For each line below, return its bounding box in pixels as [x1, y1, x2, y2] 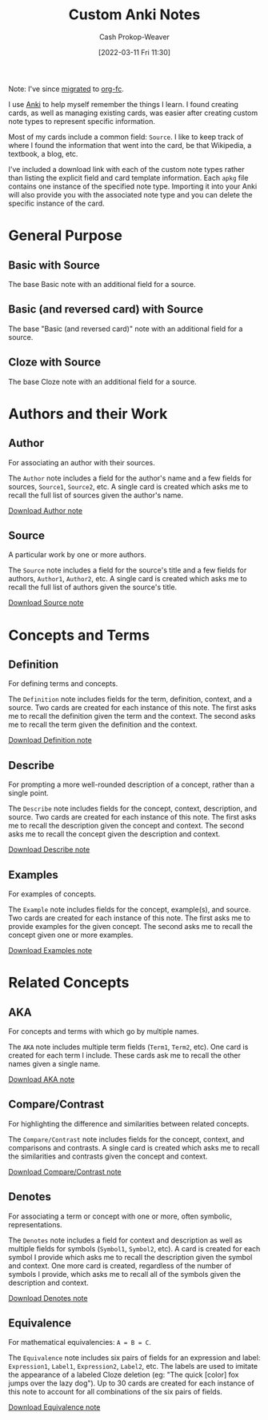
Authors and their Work [8, 405, 168, 423]
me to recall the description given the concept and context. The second [8, 821, 245, 831]
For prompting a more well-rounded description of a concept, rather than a [8, 780, 254, 789]
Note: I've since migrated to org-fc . [8, 84, 124, 94]
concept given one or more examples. [8, 930, 134, 939]
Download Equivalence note [8, 1402, 101, 1412]
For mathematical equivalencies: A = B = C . [8, 1338, 152, 1347]
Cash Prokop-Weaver [98, 32, 170, 42]
